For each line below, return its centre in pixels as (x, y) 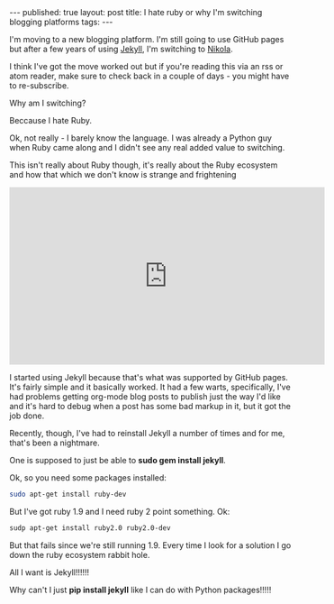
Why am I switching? (48, 103)
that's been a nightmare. (55, 443)
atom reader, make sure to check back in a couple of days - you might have (149, 76)
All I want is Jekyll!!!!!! (50, 572)
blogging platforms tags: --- (61, 22)
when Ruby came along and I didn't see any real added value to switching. (147, 147)
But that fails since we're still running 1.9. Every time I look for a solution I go (150, 545)
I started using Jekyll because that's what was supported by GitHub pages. (149, 377)
